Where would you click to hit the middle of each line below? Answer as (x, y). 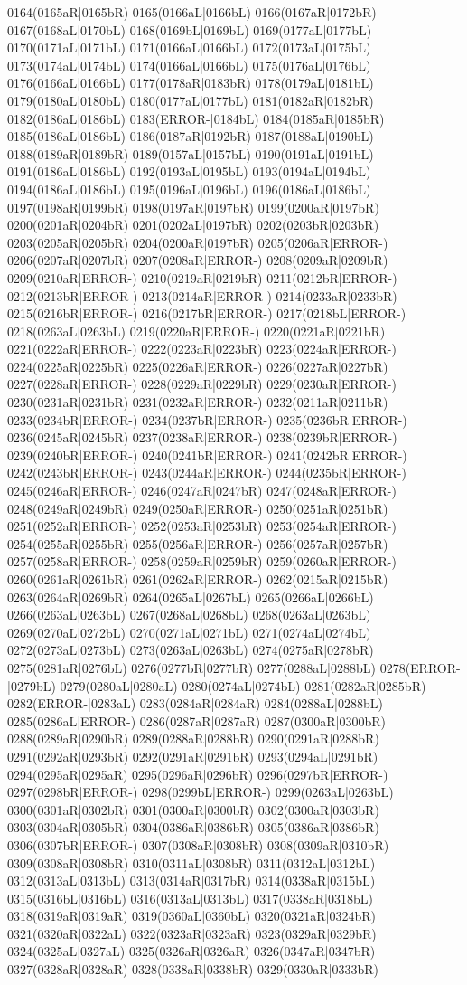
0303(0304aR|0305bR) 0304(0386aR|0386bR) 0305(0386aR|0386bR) (193, 827)
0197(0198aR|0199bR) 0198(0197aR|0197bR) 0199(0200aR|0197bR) (193, 207)
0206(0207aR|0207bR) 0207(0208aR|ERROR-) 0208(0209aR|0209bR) (198, 260)
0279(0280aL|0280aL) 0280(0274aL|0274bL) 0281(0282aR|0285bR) (243, 685)
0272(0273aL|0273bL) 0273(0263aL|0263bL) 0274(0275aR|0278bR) (191, 650)
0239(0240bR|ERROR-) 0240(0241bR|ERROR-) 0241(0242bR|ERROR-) (207, 455)
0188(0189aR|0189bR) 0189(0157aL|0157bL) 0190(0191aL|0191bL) (191, 153)
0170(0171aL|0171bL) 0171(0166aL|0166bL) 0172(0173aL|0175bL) (189, 47)
